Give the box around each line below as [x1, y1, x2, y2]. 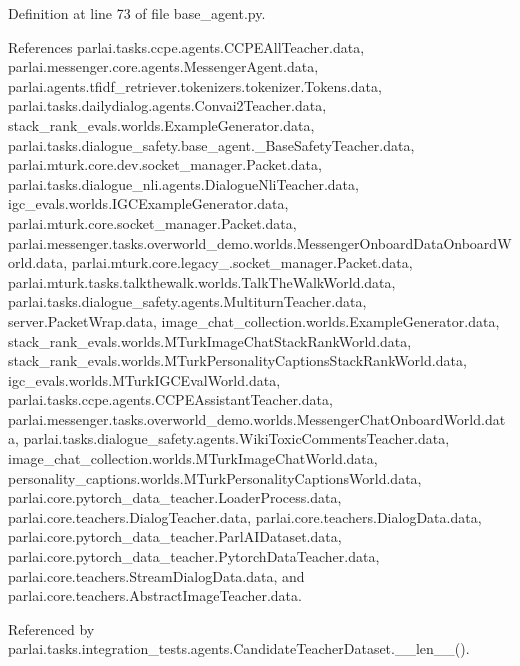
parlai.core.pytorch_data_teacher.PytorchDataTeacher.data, [8, 546, 380, 567]
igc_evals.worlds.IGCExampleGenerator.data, [8, 193, 289, 214]
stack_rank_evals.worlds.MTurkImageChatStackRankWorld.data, [8, 330, 412, 351]
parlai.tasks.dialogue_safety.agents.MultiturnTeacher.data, [8, 291, 367, 312]
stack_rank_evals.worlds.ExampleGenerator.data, [8, 114, 315, 135]
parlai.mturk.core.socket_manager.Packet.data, [8, 212, 297, 233]
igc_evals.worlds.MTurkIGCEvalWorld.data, [8, 369, 281, 390]
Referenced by [8, 618, 95, 639]
